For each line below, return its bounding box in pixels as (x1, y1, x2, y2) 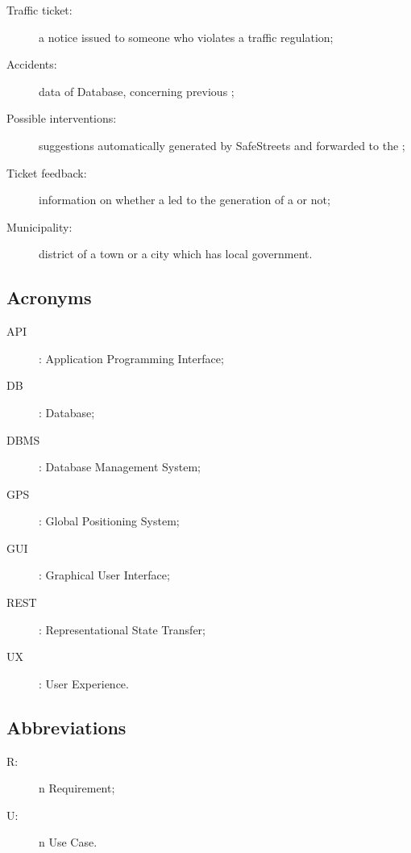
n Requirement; (39, 780, 115, 797)
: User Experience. (39, 675, 129, 692)
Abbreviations (6, 714, 127, 739)
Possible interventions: (6, 110, 117, 127)
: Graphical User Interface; (39, 567, 170, 583)
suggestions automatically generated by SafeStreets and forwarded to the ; (39, 136, 405, 153)
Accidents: (6, 56, 57, 73)
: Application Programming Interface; (39, 349, 224, 366)
